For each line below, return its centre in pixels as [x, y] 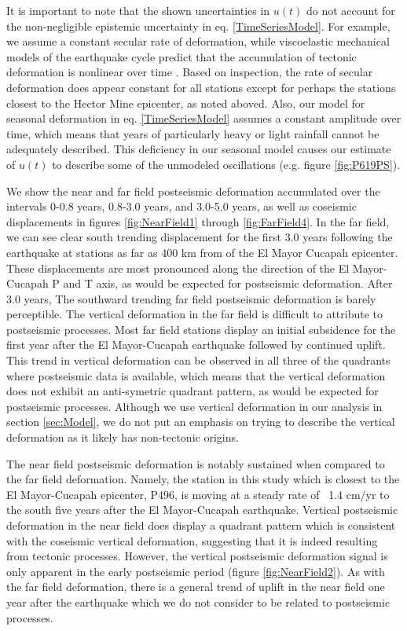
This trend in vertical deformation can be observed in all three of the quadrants [198, 360]
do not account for [351, 10]
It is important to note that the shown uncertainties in [138, 10]
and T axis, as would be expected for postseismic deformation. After [228, 283]
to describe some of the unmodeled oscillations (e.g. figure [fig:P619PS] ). [226, 164]
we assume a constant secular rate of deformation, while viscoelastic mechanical [198, 41]
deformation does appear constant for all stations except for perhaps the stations [201, 87]
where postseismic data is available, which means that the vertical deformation [196, 375]
